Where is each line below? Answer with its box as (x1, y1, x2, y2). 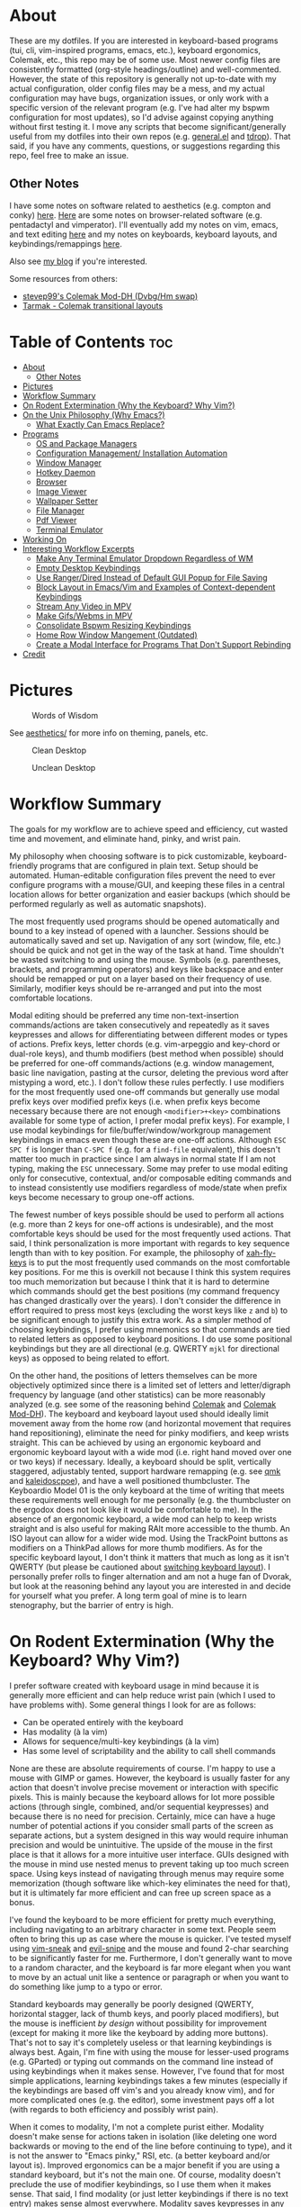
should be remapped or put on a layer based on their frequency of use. (9, 973, 272, 984)
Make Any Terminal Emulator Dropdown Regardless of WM (35, 553, 253, 564)
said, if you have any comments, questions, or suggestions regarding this (9, 140, 280, 151)
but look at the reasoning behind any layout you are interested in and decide (9, 1580, 291, 1591)
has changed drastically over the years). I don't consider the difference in (9, 1295, 281, 1306)
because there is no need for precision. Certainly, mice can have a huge (9, 1811, 276, 1822)
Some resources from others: (9, 273, 119, 284)
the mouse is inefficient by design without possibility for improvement (9, 2018, 268, 2029)
